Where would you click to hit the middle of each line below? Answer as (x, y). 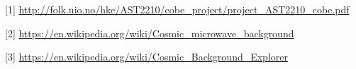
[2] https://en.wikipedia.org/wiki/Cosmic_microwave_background (150, 33)
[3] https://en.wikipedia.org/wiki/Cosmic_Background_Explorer (146, 57)
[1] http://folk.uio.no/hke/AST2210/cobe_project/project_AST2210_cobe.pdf (177, 9)
